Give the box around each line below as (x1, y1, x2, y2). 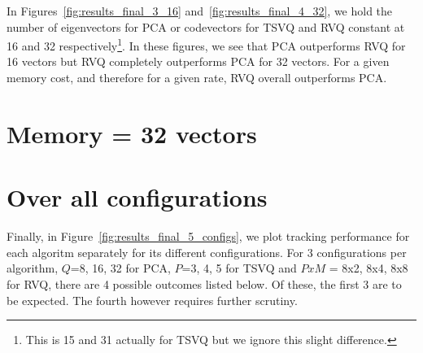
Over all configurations (7, 181, 268, 214)
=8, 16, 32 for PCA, (70, 259, 171, 277)
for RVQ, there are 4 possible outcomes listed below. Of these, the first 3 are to (7, 275, 402, 292)
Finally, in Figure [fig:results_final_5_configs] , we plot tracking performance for (7, 228, 410, 245)
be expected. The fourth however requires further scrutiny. (7, 291, 298, 308)
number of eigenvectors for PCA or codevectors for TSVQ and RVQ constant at (7, 18, 405, 35)
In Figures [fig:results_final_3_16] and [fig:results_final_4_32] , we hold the (7, 2, 393, 19)
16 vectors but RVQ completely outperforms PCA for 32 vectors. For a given (7, 53, 390, 70)
